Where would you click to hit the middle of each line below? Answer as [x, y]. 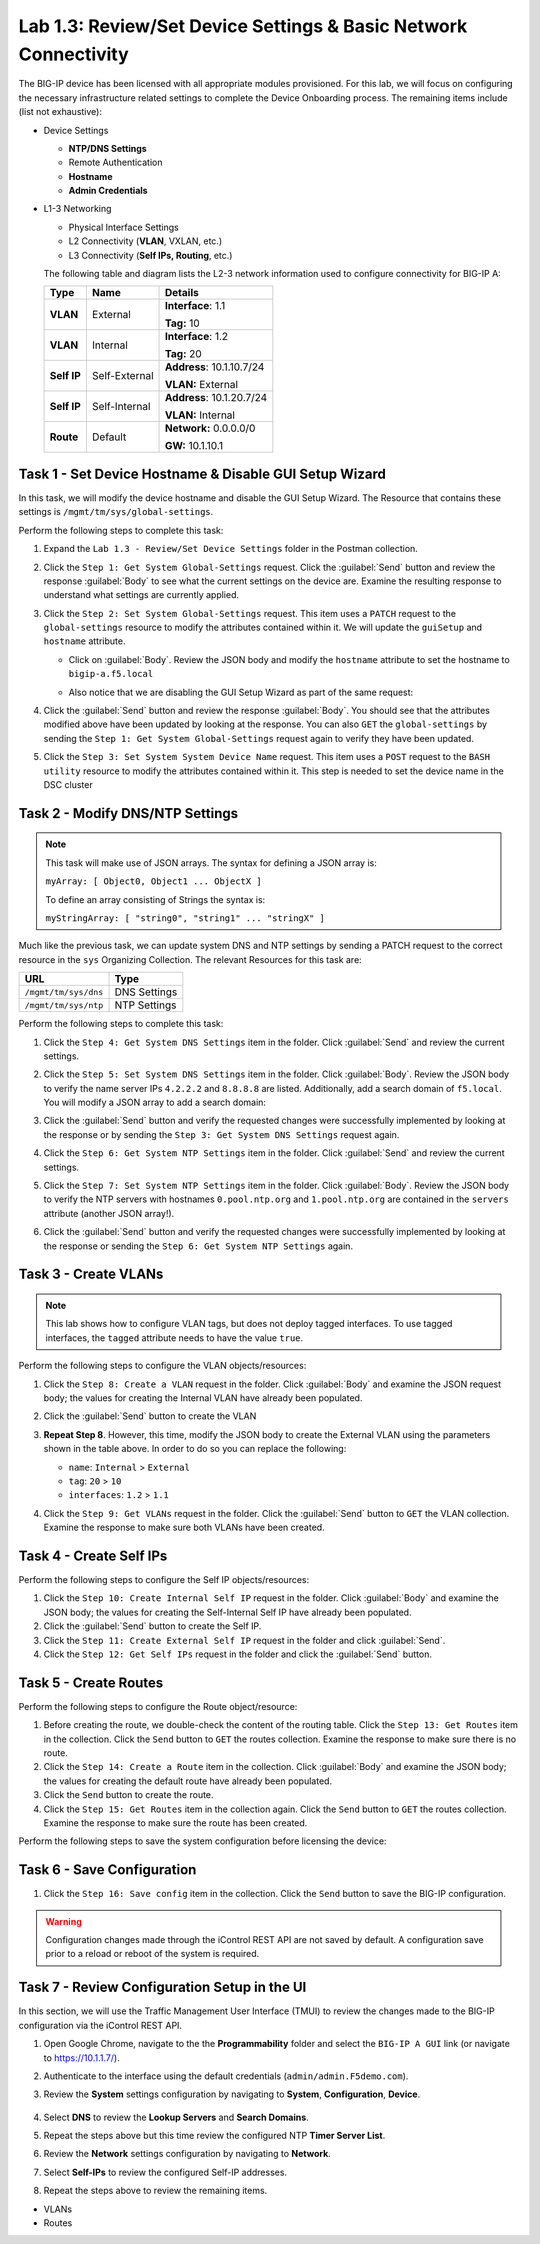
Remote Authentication [116, 162]
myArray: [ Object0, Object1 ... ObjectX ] [153, 881]
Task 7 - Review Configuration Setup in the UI [162, 1987]
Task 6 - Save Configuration [107, 1870]
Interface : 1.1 [195, 306]
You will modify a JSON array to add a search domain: [155, 1102]
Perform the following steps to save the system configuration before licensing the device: [202, 1841]
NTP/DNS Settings [107, 148]
